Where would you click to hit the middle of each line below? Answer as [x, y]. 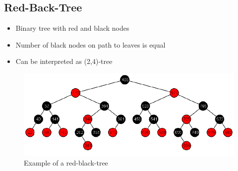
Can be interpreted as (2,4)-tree [64, 61]
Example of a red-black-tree [66, 163]
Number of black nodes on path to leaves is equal [90, 44]
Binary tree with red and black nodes [72, 28]
